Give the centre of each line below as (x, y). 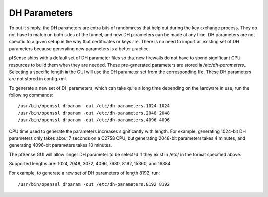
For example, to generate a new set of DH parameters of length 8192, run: (85, 173)
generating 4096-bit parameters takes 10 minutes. (61, 145)
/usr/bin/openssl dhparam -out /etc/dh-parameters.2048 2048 (94, 113)
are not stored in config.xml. (38, 79)
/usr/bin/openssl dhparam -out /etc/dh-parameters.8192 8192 (94, 184)
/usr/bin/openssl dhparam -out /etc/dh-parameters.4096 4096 (94, 120)
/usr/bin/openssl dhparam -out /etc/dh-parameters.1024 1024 (94, 106)
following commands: (31, 95)
